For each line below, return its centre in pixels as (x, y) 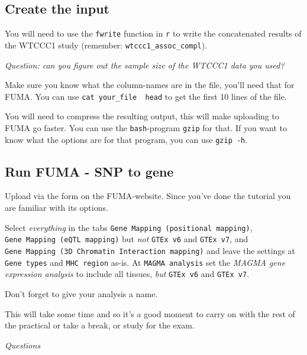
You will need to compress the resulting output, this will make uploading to (142, 116)
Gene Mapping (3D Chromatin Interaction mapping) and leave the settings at (150, 250)
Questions (23, 345)
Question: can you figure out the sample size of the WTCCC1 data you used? (145, 65)
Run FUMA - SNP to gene (89, 171)
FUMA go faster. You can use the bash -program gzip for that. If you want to (146, 127)
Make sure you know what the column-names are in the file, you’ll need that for (150, 85)
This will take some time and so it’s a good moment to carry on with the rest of (150, 313)
